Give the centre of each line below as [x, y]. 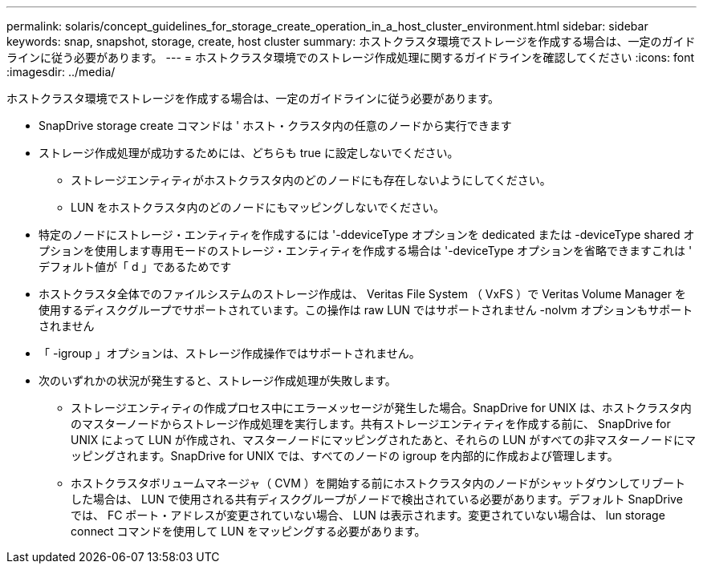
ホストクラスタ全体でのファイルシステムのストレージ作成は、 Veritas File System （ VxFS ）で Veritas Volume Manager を [362, 294]
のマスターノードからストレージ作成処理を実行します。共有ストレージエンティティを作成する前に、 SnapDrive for [371, 424]
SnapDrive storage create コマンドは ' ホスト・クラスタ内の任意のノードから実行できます [275, 125]
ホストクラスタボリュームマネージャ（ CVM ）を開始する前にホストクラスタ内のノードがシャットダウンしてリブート [378, 483]
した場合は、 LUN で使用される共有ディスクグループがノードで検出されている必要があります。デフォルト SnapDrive [377, 499]
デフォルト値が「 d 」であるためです [135, 267]
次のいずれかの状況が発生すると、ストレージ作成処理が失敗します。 [217, 380]
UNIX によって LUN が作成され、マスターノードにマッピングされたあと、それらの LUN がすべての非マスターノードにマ [383, 440]
